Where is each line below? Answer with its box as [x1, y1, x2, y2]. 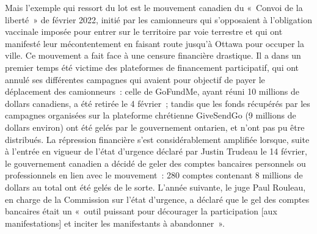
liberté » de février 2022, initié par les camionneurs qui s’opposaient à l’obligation [5, 13, 312, 26]
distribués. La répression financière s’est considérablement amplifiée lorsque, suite [5, 133, 310, 145]
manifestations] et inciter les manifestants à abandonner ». [5, 216, 225, 229]
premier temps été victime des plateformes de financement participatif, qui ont [5, 60, 299, 73]
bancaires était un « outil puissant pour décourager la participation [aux [5, 205, 277, 218]
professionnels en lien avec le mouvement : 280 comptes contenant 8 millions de [5, 169, 303, 181]
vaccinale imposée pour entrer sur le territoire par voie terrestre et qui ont [5, 25, 283, 38]
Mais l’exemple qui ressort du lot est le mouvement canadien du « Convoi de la [5, 1, 303, 13]
